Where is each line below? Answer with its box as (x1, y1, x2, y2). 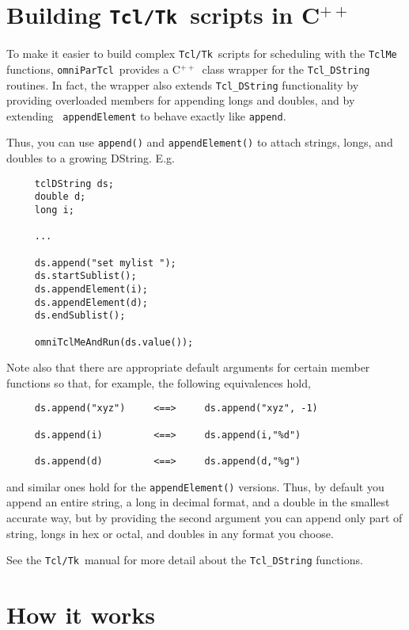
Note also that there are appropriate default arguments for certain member (6, 359, 370, 376)
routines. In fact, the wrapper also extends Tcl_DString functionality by (6, 76, 359, 93)
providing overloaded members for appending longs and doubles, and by (6, 92, 355, 109)
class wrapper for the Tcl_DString (202, 60, 370, 77)
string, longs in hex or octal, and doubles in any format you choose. (6, 525, 334, 541)
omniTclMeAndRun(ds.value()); (34, 336, 194, 348)
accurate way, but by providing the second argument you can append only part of (6, 509, 403, 525)
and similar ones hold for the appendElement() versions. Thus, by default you (6, 478, 384, 494)
